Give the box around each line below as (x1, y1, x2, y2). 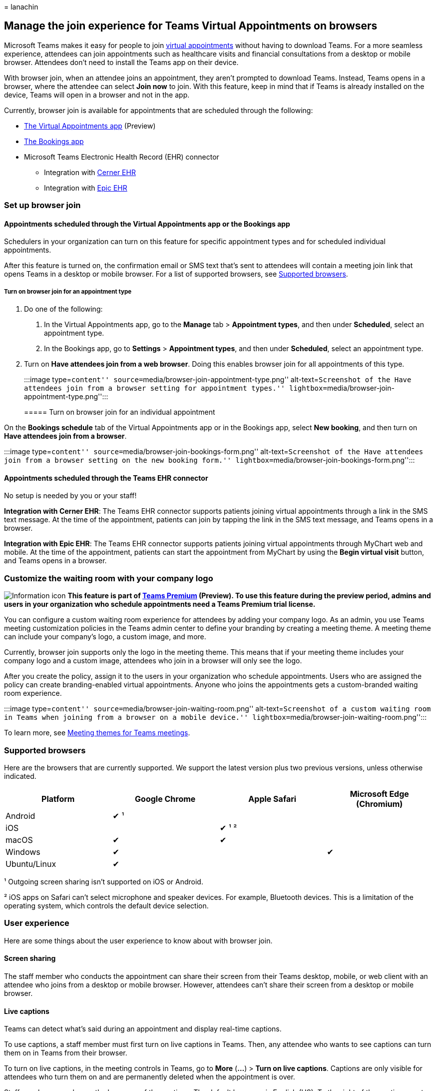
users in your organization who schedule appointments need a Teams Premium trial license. (4, 600, 316, 609)
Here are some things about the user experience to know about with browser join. (4, 936, 273, 945)
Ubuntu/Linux (5, 858, 56, 869)
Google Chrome (135, 793, 196, 804)
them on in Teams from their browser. (4, 1048, 127, 1057)
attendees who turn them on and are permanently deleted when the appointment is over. (4, 1072, 295, 1081)
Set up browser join (4, 200, 81, 211)
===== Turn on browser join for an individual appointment (24, 408, 215, 417)
